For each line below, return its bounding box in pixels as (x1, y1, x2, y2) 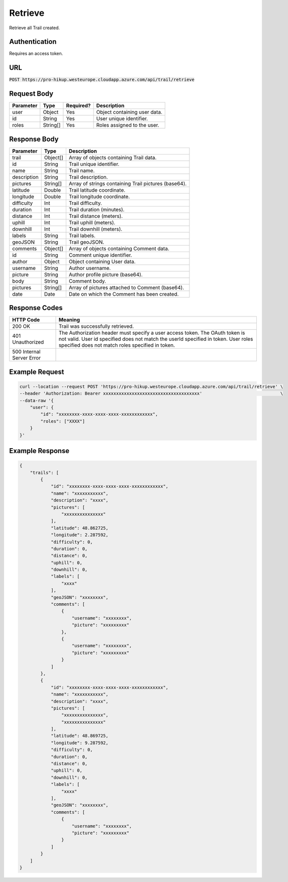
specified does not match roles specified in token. (58, 342, 175, 349)
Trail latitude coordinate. (68, 186, 126, 193)
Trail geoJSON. (68, 238, 104, 245)
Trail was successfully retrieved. (58, 323, 134, 330)
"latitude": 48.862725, (50, 525, 109, 531)
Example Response (9, 447, 69, 455)
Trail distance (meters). (68, 212, 123, 219)
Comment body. (68, 277, 106, 284)
